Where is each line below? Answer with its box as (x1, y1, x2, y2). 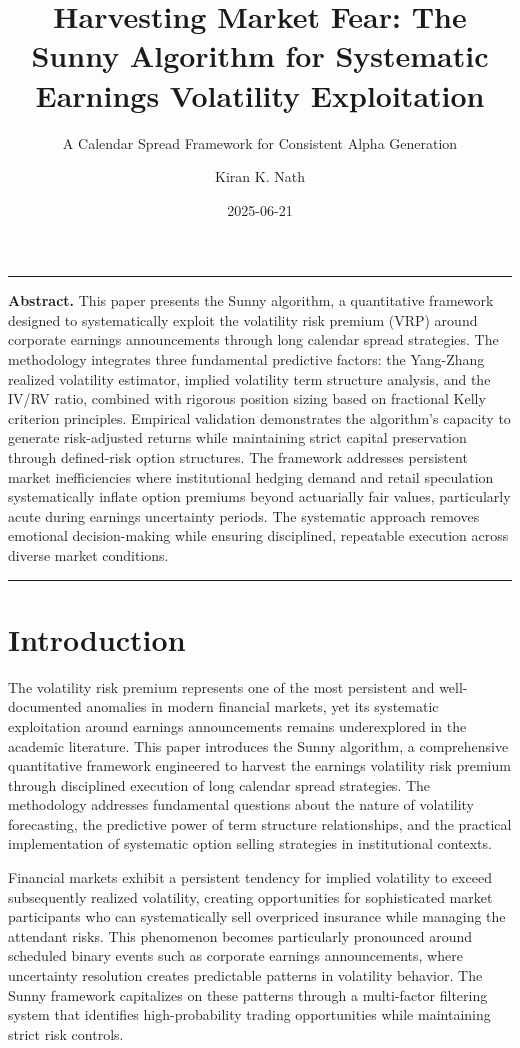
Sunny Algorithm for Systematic (31, 35, 489, 76)
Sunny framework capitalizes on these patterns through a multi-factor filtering (8, 984, 488, 1005)
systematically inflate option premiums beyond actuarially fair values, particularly (8, 486, 511, 507)
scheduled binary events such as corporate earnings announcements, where (8, 945, 463, 966)
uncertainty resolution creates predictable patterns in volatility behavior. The (8, 965, 483, 986)
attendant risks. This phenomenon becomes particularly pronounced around (8, 925, 473, 946)
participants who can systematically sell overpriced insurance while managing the (8, 906, 506, 927)
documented (8, 696, 82, 717)
